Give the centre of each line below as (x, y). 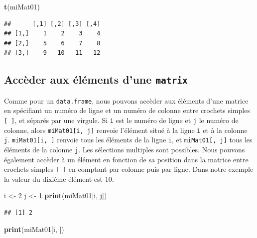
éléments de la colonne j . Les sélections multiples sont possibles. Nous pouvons (125, 149)
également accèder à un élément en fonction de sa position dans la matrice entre (126, 159)
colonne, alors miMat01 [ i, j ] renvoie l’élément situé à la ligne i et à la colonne (126, 130)
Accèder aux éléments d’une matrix (96, 79)
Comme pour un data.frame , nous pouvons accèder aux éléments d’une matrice (126, 100)
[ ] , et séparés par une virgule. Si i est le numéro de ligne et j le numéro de (121, 120)
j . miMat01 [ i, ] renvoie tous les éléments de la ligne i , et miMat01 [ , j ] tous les (128, 140)
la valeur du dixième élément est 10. (59, 178)
